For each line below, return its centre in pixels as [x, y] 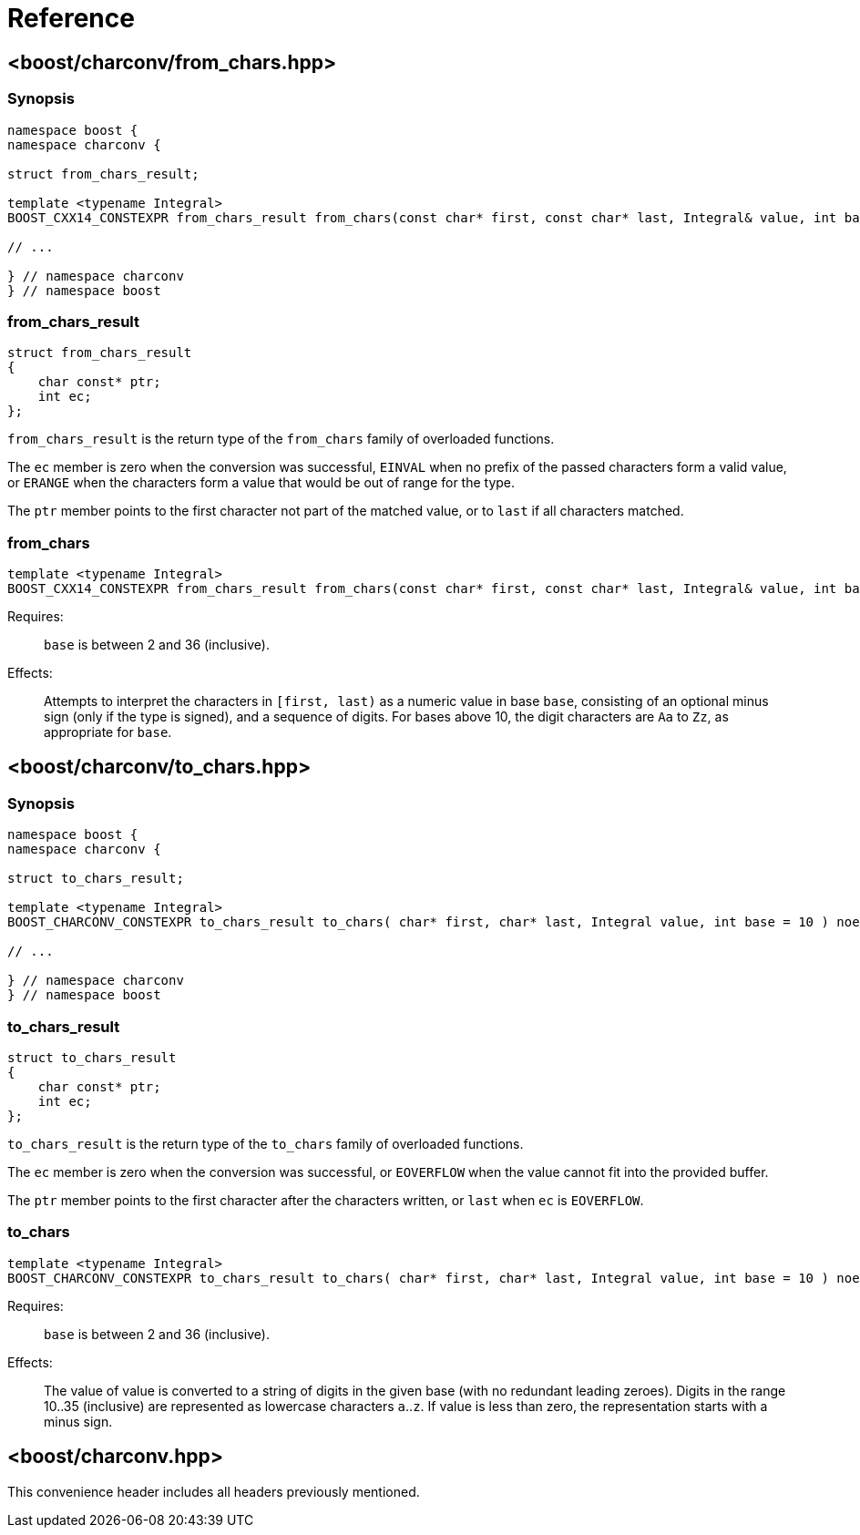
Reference [71, 18]
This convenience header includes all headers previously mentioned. [214, 1491]
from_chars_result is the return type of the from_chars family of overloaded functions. [281, 439]
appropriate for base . [108, 732]
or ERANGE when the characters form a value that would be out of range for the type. [261, 483]
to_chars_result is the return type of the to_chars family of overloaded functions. [266, 1144]
